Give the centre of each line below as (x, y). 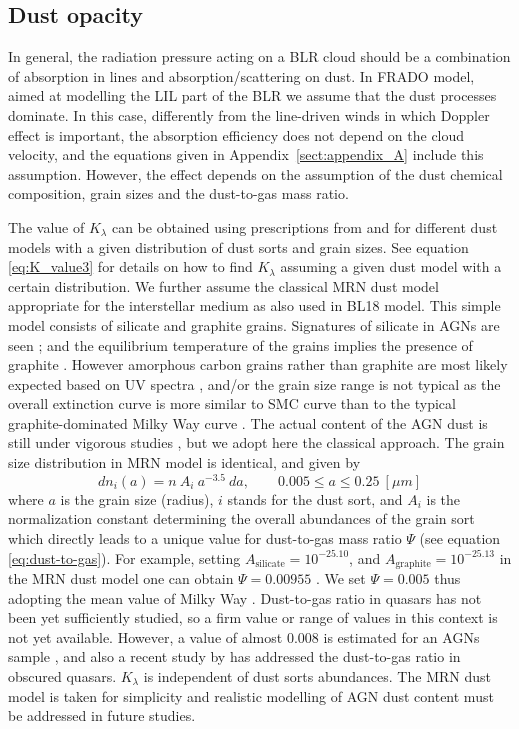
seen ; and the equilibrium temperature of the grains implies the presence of (240, 344)
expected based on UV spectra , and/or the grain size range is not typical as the (254, 383)
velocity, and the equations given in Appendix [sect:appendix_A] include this (246, 154)
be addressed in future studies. (102, 715)
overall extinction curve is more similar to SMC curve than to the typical (232, 403)
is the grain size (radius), (137, 498)
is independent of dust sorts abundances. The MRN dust (317, 675)
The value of (46, 226)
